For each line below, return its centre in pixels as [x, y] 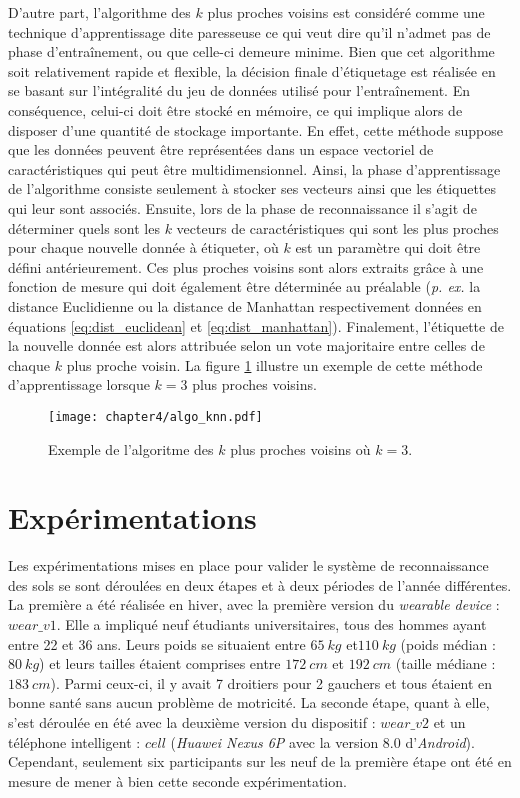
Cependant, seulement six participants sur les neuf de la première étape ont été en [260, 761]
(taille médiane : [445, 663]
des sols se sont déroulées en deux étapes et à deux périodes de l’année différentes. [260, 584]
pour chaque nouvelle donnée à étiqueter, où [143, 247]
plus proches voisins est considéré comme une [346, 12]
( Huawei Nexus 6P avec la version [274, 741]
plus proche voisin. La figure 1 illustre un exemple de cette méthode [274, 364]
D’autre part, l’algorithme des [99, 12]
